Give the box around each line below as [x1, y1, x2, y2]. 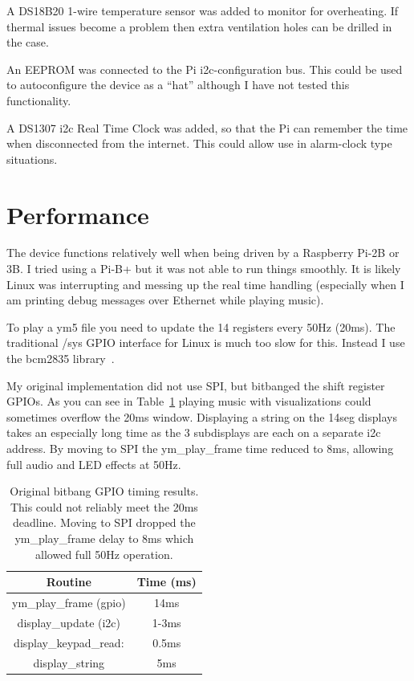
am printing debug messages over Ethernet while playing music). [6, 292, 324, 308]
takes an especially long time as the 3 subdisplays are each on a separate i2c [6, 424, 381, 441]
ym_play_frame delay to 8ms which [14, 529, 194, 546]
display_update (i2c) [17, 614, 121, 630]
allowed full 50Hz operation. [35, 545, 173, 562]
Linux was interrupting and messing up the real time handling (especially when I [6, 275, 404, 292]
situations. [6, 150, 58, 167]
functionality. [6, 92, 71, 108]
